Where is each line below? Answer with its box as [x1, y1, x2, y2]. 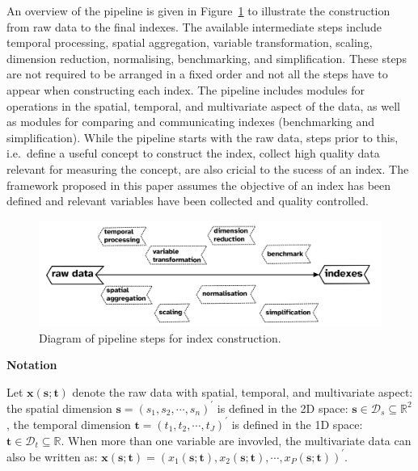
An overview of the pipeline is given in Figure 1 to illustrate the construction [6, 2, 391, 19]
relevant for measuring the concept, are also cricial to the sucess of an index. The [6, 160, 409, 177]
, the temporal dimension [6, 415, 131, 432]
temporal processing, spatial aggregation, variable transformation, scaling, [6, 34, 373, 51]
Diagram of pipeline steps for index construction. [39, 329, 281, 346]
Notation [6, 356, 57, 373]
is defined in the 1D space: [231, 415, 363, 432]
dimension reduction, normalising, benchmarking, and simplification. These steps [6, 49, 407, 66]
